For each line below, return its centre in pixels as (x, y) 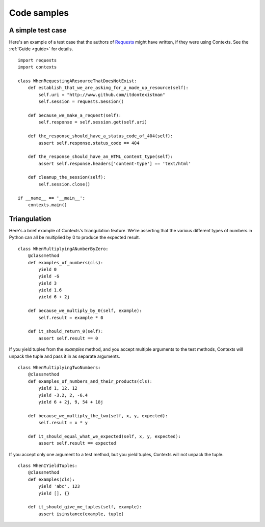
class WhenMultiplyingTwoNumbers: (59, 367)
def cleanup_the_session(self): (67, 177)
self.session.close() (65, 184)
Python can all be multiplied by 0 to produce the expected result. (75, 237)
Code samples (39, 13)
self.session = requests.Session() (81, 102)
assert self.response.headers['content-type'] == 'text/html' (115, 163)
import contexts (37, 67)
